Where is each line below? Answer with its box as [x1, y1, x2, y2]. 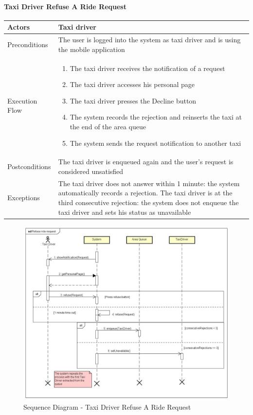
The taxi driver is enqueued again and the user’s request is [58, 156, 234, 167]
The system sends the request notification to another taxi [70, 138, 241, 148]
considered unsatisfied [58, 166, 124, 176]
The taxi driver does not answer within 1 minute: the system [58, 178, 240, 188]
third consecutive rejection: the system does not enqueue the [58, 197, 239, 207]
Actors [7, 22, 30, 32]
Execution [7, 95, 37, 105]
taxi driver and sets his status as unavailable [58, 207, 191, 217]
